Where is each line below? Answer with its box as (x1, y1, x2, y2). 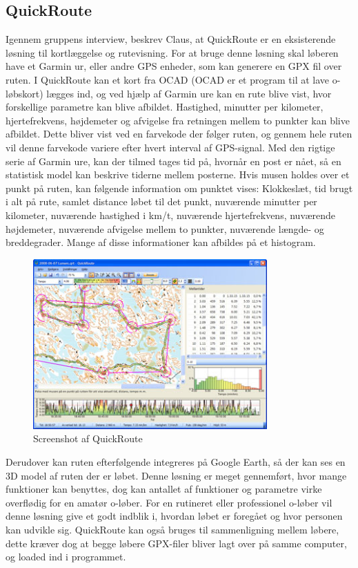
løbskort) (6, 86, 43, 100)
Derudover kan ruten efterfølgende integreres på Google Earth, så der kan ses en (6, 455, 346, 469)
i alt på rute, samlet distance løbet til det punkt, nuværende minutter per (6, 194, 317, 209)
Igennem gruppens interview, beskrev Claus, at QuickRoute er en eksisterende (6, 32, 336, 46)
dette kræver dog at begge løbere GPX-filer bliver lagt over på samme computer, (6, 536, 347, 550)
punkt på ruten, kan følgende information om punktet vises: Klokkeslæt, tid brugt (6, 180, 353, 195)
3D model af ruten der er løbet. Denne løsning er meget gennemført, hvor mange (6, 468, 347, 482)
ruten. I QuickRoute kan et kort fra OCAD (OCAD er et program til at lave (6, 72, 330, 86)
